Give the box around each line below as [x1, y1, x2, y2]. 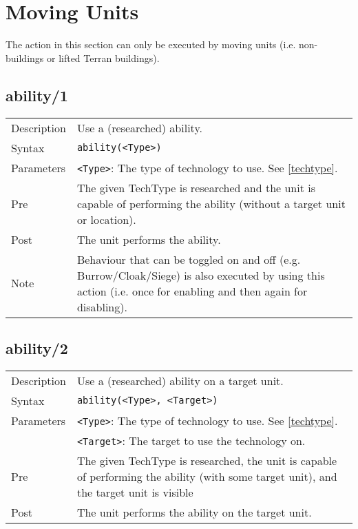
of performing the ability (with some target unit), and [76, 468, 337, 484]
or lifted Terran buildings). [46, 50, 160, 65]
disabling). [76, 298, 127, 315]
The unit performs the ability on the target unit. [76, 504, 312, 520]
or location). [76, 211, 136, 227]
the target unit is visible [76, 484, 193, 500]
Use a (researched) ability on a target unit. [76, 372, 284, 388]
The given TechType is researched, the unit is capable [76, 452, 337, 468]
